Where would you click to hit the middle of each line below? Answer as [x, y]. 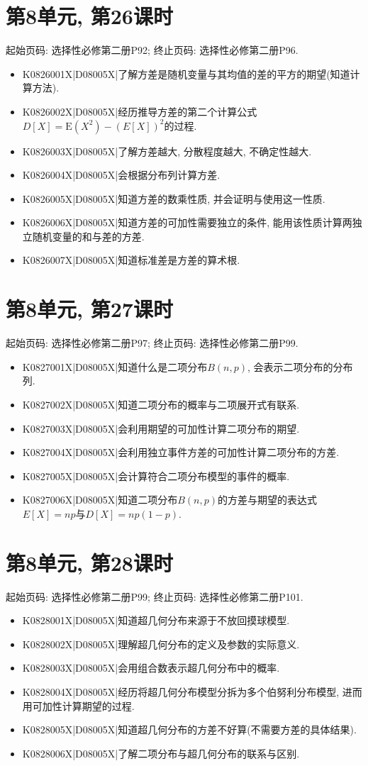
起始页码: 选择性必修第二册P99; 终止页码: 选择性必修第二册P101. [155, 596]
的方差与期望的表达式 [267, 500]
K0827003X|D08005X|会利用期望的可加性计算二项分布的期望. [161, 428]
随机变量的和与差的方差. [88, 236]
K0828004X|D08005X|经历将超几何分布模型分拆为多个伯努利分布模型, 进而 [192, 692]
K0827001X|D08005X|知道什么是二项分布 [115, 366]
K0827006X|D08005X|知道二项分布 [100, 500]
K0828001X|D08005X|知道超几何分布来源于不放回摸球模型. [156, 620]
